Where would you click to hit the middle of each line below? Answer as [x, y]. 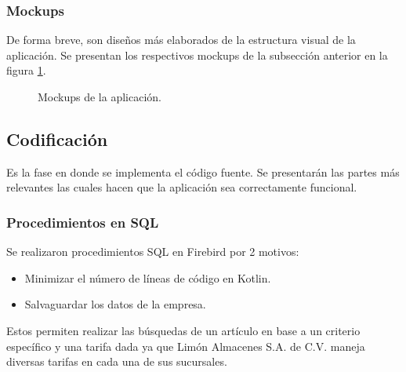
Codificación [57, 139]
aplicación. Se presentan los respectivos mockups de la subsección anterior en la [197, 55]
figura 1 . [26, 70]
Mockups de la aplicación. [100, 97]
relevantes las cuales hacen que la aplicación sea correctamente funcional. [182, 187]
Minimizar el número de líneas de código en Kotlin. [148, 277]
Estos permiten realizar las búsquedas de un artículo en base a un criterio [183, 330]
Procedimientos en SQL [83, 222]
